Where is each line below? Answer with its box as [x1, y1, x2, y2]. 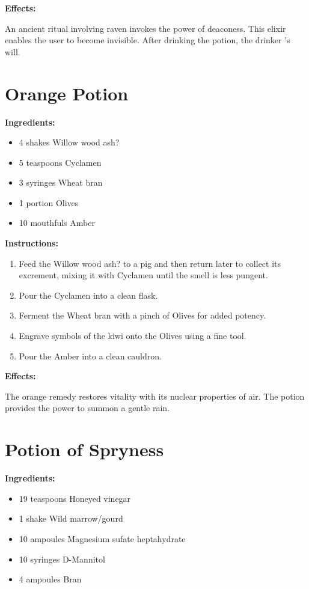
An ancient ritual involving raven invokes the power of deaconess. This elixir [5, 22, 286, 34]
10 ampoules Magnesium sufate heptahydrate [19, 532, 186, 545]
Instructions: [5, 237, 58, 249]
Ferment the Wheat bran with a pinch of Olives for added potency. [19, 309, 266, 322]
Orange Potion [5, 81, 129, 105]
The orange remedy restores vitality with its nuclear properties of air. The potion [5, 389, 305, 402]
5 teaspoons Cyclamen [19, 156, 102, 168]
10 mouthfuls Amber [19, 216, 95, 229]
